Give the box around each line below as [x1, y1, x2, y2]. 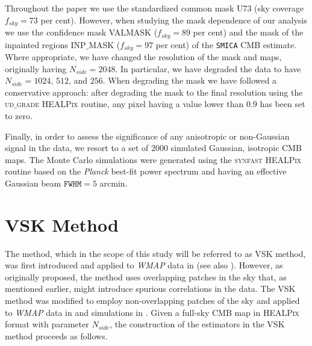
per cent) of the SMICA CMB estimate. [155, 38, 297, 51]
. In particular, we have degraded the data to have [115, 62, 301, 75]
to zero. [5, 109, 33, 122]
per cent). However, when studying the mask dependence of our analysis [40, 13, 307, 26]
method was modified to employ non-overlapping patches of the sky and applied [5, 294, 300, 306]
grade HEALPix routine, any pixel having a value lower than [16, 97, 244, 110]
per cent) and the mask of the [193, 26, 304, 39]
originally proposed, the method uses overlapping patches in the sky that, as [5, 270, 287, 283]
